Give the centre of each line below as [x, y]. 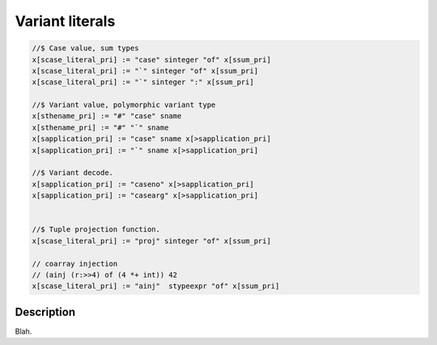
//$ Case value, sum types [85, 48]
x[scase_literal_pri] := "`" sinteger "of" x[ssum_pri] [145, 70]
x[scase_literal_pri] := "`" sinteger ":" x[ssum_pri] [143, 82]
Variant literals [65, 21]
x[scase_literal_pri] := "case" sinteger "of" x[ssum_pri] [151, 60]
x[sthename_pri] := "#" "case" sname [107, 116]
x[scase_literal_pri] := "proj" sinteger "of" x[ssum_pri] [151, 241]
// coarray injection [75, 264]
